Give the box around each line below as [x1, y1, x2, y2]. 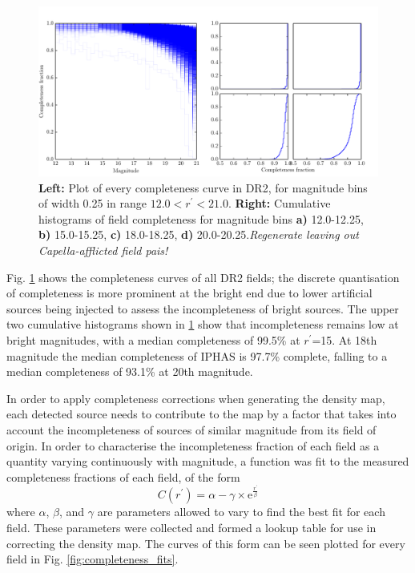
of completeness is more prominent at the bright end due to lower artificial [6, 284, 373, 301]
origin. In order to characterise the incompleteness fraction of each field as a [6, 437, 380, 454]
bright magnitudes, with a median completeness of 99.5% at [6, 331, 300, 348]
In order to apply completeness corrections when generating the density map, [6, 389, 385, 406]
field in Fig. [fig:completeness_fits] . [6, 551, 179, 567]
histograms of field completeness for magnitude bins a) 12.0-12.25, [38, 210, 364, 227]
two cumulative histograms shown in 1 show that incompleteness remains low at [6, 316, 399, 333]
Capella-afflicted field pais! [38, 241, 168, 258]
